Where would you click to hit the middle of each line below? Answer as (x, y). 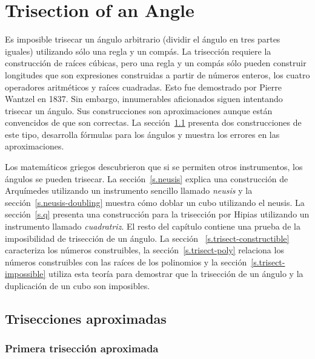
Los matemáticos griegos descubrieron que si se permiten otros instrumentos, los (154, 167)
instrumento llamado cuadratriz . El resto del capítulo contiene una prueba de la (153, 226)
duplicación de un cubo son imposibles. (78, 285)
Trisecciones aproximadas (86, 318)
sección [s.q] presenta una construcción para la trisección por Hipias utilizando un (157, 214)
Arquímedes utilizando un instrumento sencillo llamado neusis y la (129, 190)
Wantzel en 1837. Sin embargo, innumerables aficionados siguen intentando (144, 99)
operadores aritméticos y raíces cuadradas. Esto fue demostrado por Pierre (143, 87)
